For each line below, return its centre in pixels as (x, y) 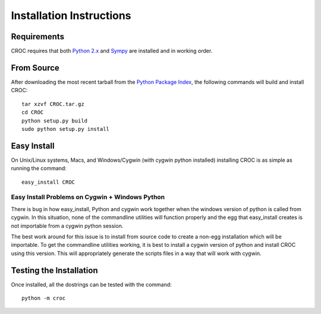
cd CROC (33, 112)
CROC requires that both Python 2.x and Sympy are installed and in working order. (112, 51)
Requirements (38, 37)
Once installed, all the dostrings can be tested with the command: (91, 284)
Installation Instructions (71, 15)
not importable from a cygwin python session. (67, 225)
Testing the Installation (54, 270)
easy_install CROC (48, 182)
